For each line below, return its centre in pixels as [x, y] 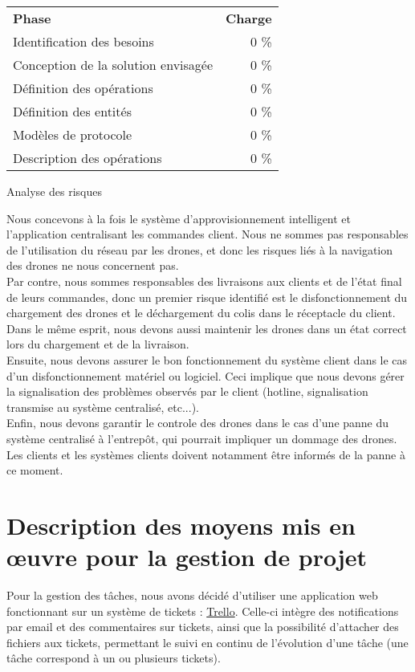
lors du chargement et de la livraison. [98, 344]
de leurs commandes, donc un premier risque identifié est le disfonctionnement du [207, 297]
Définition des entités [72, 111]
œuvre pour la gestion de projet [187, 557]
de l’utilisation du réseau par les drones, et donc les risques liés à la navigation [200, 249]
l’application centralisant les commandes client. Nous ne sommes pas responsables [207, 234]
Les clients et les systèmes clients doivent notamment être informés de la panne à [206, 454]
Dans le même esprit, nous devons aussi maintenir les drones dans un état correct [207, 328]
